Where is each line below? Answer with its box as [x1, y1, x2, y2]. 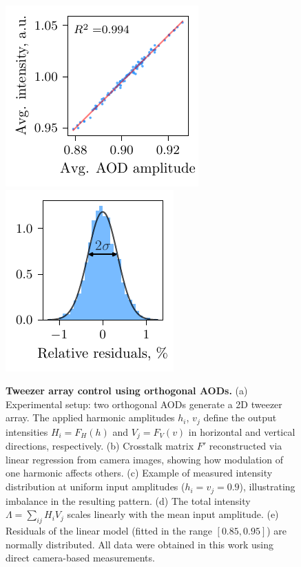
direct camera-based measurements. [6, 550, 155, 565]
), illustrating [239, 479, 295, 494]
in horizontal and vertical [188, 424, 295, 439]
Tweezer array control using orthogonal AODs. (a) [6, 383, 248, 398]
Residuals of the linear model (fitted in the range [6, 523, 212, 537]
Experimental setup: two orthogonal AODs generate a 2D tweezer [6, 396, 282, 411]
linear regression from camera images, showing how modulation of [6, 452, 283, 466]
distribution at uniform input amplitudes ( [6, 479, 185, 494]
